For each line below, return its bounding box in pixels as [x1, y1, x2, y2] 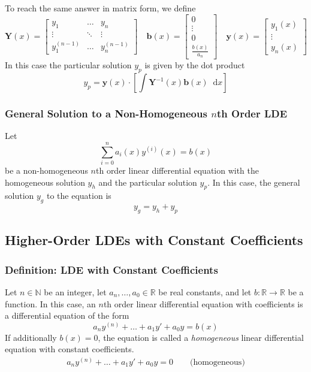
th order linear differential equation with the [95, 164, 259, 177]
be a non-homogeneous [5, 164, 88, 177]
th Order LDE [217, 106, 288, 120]
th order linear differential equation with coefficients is [103, 297, 303, 310]
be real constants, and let [158, 286, 252, 298]
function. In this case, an [5, 297, 96, 310]
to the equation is [46, 189, 111, 202]
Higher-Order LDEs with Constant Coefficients [5, 231, 303, 249]
